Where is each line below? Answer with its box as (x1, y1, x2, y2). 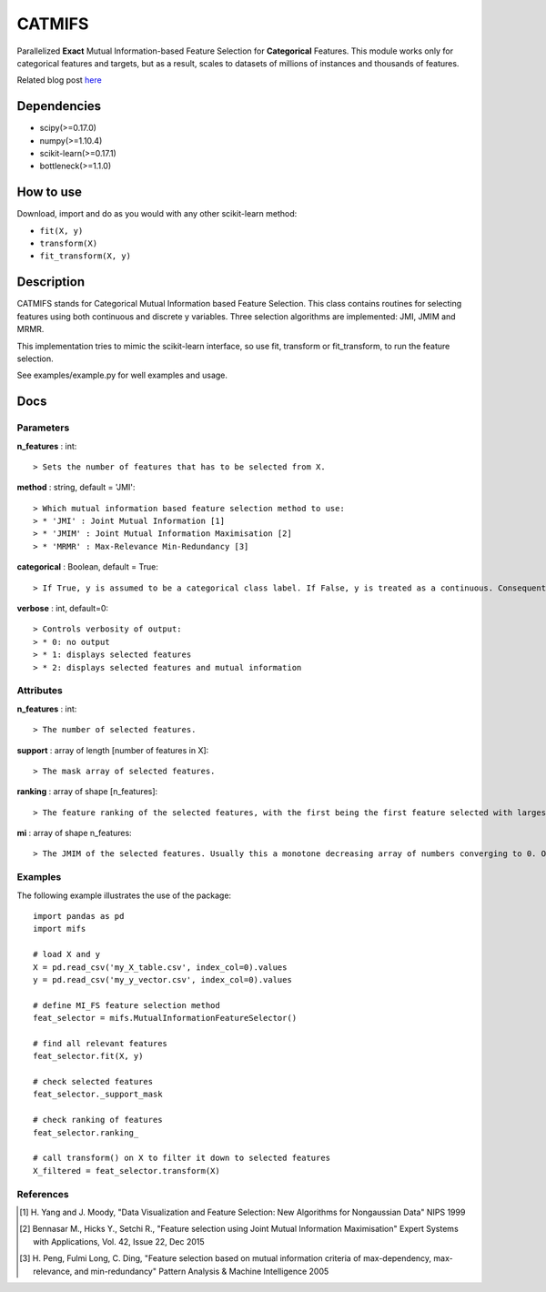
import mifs (33, 924, 86, 934)
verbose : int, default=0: (16, 603, 109, 614)
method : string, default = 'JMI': (16, 482, 136, 493)
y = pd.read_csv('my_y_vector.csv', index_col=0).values (33, 974, 293, 984)
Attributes (16, 684, 63, 697)
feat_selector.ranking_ (33, 1127, 139, 1137)
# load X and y (33, 949, 101, 960)
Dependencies (16, 98, 102, 114)
